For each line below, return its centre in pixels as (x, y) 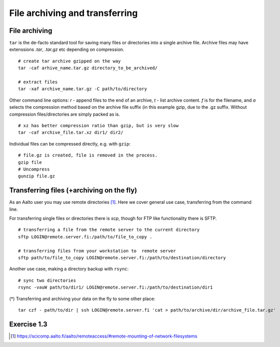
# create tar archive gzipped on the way (69, 61)
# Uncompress (34, 169)
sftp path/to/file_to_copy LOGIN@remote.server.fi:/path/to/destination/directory (122, 258)
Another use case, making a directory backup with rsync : (69, 269)
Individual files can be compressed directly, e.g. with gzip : (70, 144)
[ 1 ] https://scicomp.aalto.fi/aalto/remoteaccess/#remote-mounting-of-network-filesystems (104, 336)
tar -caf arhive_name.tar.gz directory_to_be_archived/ (88, 68)
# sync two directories (47, 280)
